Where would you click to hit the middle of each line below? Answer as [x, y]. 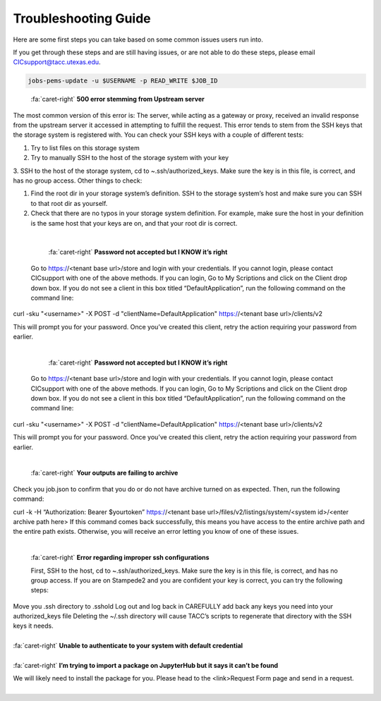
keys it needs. [33, 626]
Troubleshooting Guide [82, 18]
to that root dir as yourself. [69, 203]
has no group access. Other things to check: [78, 181]
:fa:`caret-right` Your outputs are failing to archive [104, 473]
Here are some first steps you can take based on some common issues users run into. [138, 39]
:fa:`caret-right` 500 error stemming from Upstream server [117, 99]
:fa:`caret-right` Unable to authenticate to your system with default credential [128, 646]
